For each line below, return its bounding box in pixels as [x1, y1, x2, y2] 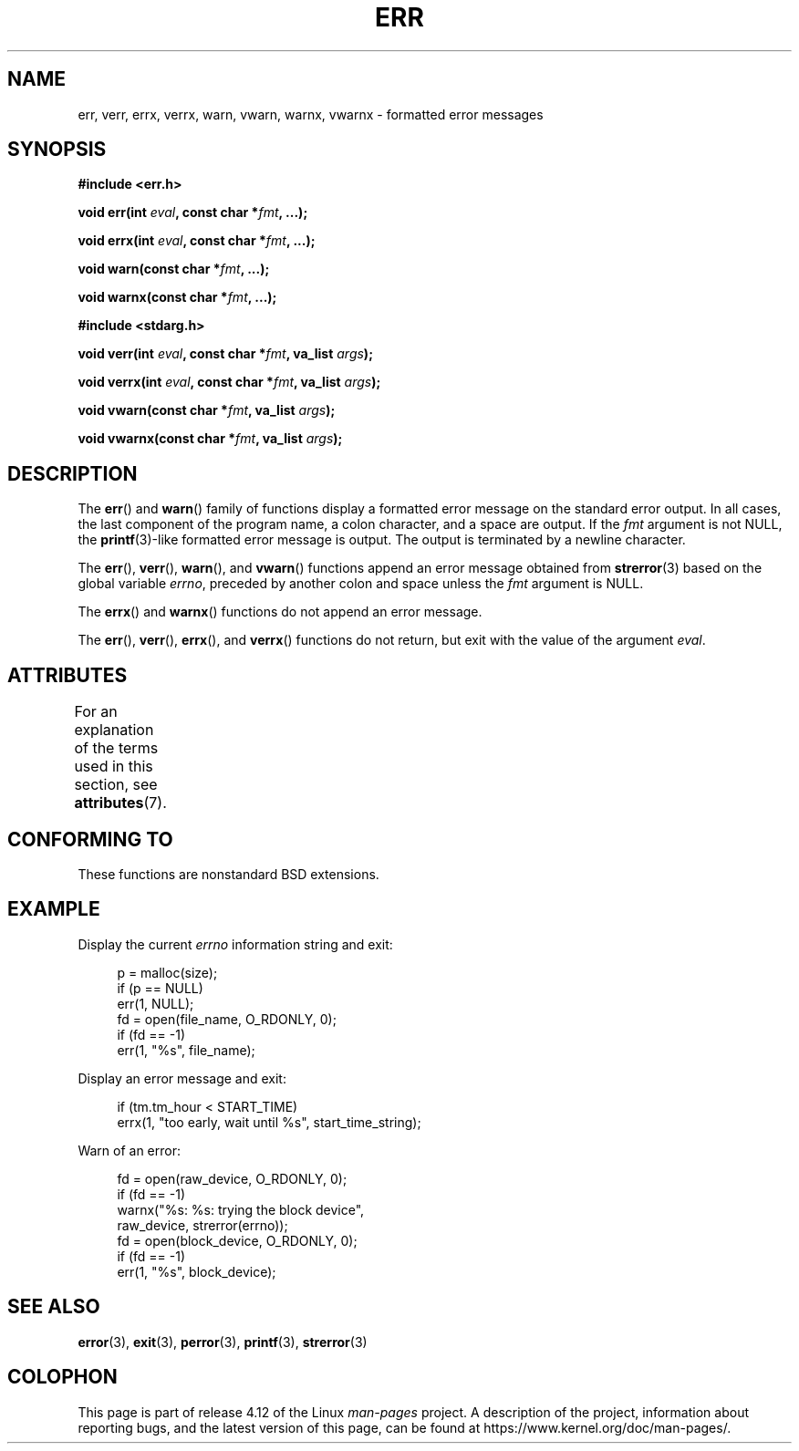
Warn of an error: [78, 1142, 182, 1158]
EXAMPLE [7, 897, 100, 921]
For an [74, 702, 118, 721]
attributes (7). [74, 793, 167, 813]
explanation [74, 720, 154, 740]
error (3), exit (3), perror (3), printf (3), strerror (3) [78, 1333, 368, 1350]
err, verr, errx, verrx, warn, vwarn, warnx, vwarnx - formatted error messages [78, 106, 544, 122]
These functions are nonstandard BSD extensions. [78, 865, 379, 882]
